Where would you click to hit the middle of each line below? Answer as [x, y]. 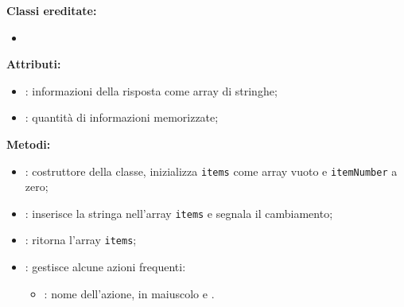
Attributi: [34, 64]
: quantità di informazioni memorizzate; [122, 117]
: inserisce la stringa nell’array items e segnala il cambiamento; [179, 213]
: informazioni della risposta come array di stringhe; [151, 90]
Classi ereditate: [52, 10]
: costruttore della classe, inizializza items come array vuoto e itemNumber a [211, 171]
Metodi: [29, 144]
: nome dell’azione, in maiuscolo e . [129, 293]
